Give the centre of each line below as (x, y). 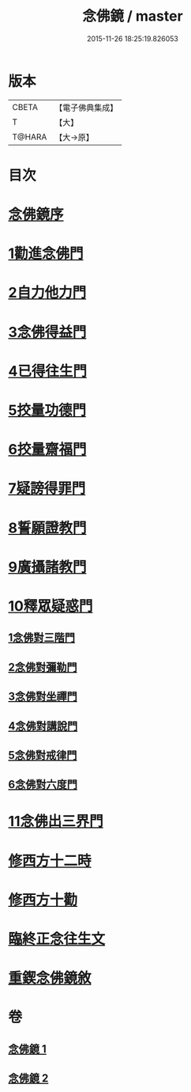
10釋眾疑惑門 (51, 606)
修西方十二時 (50, 861)
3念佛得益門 (47, 332)
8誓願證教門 (47, 528)
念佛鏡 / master (133, 16)
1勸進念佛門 (46, 254)
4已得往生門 (47, 371)
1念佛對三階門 (42, 638)
